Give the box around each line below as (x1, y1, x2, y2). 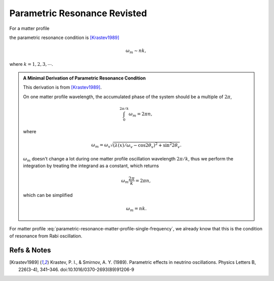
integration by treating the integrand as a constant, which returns (23, 163, 159, 169)
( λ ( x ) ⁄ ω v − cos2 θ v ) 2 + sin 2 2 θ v (113, 142, 180, 149)
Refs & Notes (9, 246, 51, 255)
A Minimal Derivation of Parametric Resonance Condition (23, 75, 146, 81)
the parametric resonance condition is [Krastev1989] (9, 34, 119, 41)
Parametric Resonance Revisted (9, 8, 147, 19)
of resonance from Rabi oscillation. (9, 233, 83, 239)
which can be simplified (23, 192, 73, 198)
